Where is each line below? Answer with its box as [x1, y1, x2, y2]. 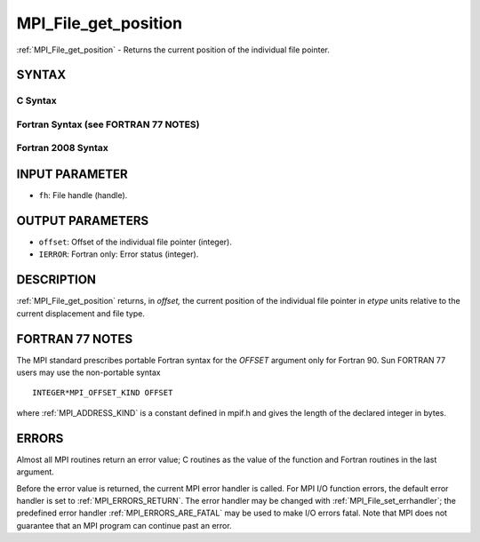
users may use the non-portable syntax [16, 367, 161, 378]
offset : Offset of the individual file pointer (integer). [38, 236, 233, 248]
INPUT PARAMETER [16, 167, 128, 182]
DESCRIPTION [16, 272, 97, 288]
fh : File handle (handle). [38, 190, 128, 201]
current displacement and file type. [16, 307, 146, 319]
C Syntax [16, 94, 57, 107]
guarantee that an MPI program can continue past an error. [16, 520, 232, 530]
